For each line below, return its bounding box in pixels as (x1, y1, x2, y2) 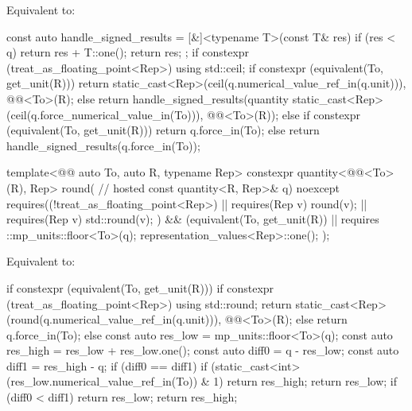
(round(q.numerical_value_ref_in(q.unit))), (6, 311, 222, 328)
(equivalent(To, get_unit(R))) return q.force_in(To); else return (6, 122, 320, 138)
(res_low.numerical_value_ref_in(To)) (6, 373, 198, 390)
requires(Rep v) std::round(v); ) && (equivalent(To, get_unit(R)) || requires (6, 211, 379, 227)
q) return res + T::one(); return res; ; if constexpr (6, 44, 250, 60)
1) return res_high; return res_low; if (213, 373, 398, 390)
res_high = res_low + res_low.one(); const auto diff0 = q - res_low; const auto (6, 342, 399, 359)
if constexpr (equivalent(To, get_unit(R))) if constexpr (6, 279, 274, 296)
